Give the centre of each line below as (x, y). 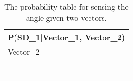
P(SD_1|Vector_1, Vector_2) (66, 37)
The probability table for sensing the (66, 7)
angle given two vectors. (66, 18)
